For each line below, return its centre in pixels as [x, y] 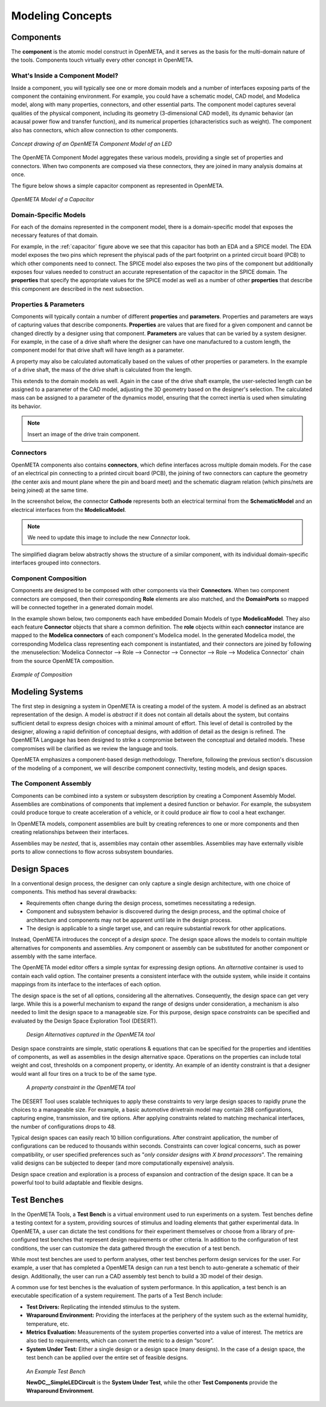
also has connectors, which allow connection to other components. [94, 130]
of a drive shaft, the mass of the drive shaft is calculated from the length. [102, 370]
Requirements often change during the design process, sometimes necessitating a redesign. [141, 903]
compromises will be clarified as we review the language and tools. [94, 748]
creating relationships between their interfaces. [70, 832]
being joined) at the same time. [50, 490]
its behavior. [26, 406]
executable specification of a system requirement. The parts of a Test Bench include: [117, 1296]
